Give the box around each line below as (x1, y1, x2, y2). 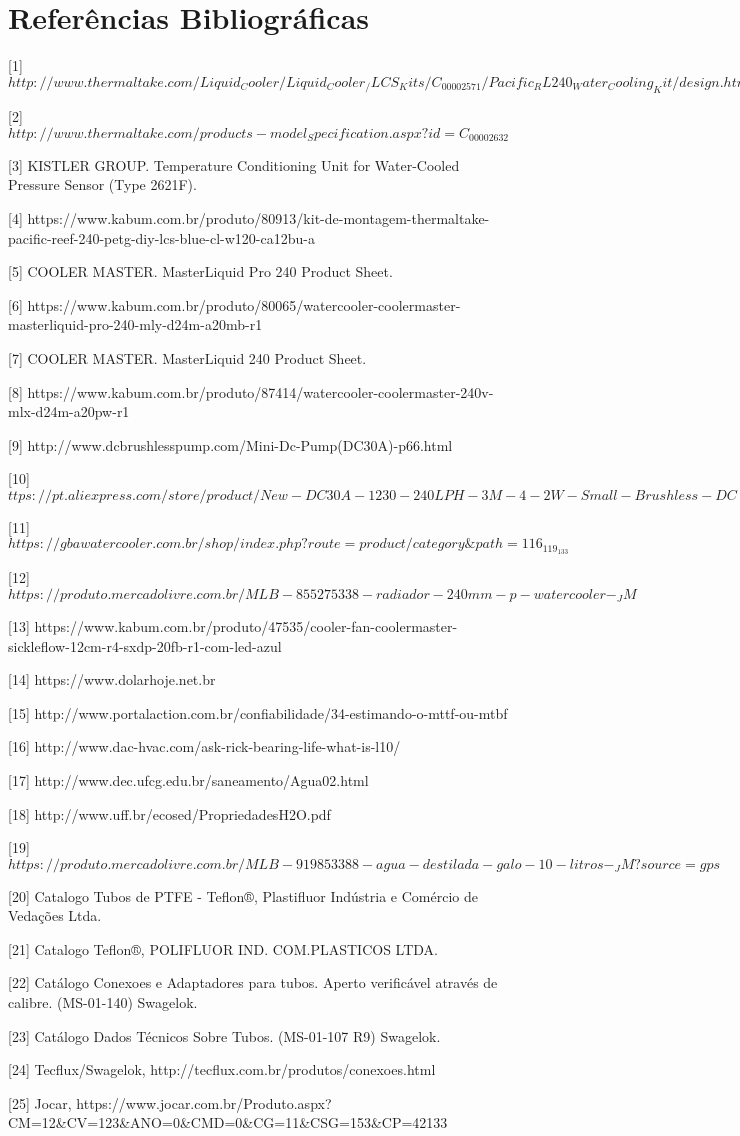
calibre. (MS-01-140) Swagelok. (8, 992, 198, 1013)
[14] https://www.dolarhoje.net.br (8, 669, 216, 690)
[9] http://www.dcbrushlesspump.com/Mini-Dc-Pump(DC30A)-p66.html (8, 434, 453, 455)
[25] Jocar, (8, 1092, 72, 1113)
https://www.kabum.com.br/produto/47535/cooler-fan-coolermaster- (34, 615, 458, 636)
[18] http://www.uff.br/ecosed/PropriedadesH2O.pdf (8, 803, 331, 824)
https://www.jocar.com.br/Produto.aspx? (76, 1092, 332, 1113)
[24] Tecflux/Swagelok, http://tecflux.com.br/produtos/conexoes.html (8, 1059, 436, 1080)
